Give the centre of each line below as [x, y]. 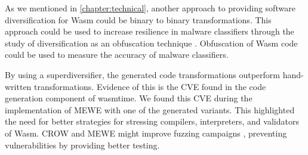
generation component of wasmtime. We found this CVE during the [129, 98]
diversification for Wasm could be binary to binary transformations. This [138, 19]
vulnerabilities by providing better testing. [82, 145]
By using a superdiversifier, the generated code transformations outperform [142, 74]
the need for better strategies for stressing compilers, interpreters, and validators [152, 121]
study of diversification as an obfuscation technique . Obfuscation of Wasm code [151, 43]
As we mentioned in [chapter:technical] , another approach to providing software [150, 8]
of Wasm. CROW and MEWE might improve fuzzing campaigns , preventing [146, 133]
